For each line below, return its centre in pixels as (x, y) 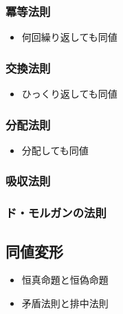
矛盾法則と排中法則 (65, 303)
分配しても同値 (55, 150)
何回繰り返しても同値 (69, 37)
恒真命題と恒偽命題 (65, 280)
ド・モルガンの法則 (56, 213)
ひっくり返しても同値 (69, 94)
